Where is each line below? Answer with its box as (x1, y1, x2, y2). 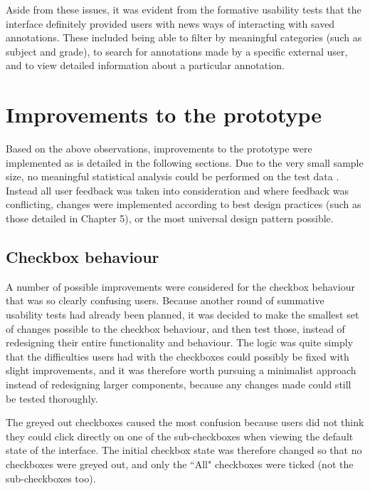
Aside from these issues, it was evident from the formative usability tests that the (6, 2, 361, 16)
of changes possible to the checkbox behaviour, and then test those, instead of (6, 321, 345, 336)
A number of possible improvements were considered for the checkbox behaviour (6, 279, 355, 294)
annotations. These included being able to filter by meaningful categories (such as (6, 30, 362, 45)
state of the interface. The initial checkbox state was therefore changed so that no (6, 443, 362, 458)
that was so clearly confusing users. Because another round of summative (6, 293, 324, 308)
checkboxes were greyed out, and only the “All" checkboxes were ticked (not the (6, 456, 354, 471)
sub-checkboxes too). (6, 470, 96, 485)
